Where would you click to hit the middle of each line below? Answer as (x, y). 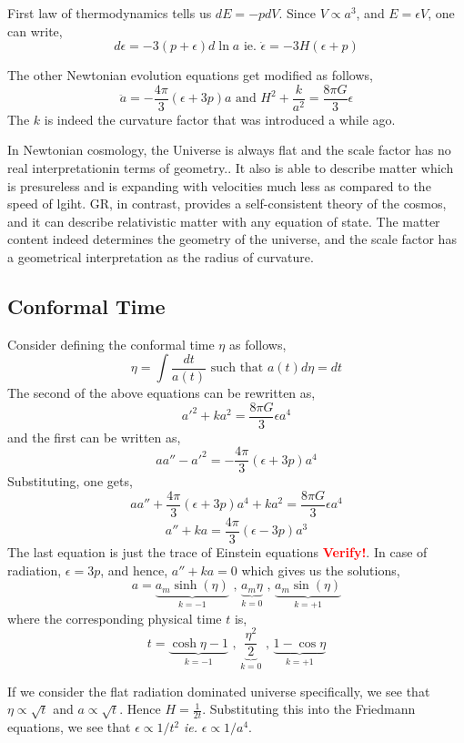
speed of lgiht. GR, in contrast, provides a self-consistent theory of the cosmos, (227, 204)
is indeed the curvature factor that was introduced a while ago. (220, 119)
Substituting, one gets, (70, 481)
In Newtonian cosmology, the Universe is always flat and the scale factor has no (229, 150)
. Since (297, 13)
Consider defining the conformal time (111, 344)
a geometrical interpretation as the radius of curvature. (161, 257)
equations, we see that (69, 727)
